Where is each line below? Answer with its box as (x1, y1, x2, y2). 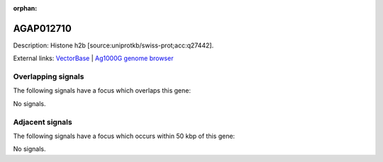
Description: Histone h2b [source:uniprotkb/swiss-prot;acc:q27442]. (13, 41, 214, 50)
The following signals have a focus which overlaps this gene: (13, 86, 191, 95)
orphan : (13, 4, 38, 12)
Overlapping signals (13, 71, 84, 81)
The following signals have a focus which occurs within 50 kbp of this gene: (13, 132, 235, 140)
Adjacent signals (13, 117, 72, 127)
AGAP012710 (13, 22, 72, 35)
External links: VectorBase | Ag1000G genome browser (13, 54, 174, 63)
